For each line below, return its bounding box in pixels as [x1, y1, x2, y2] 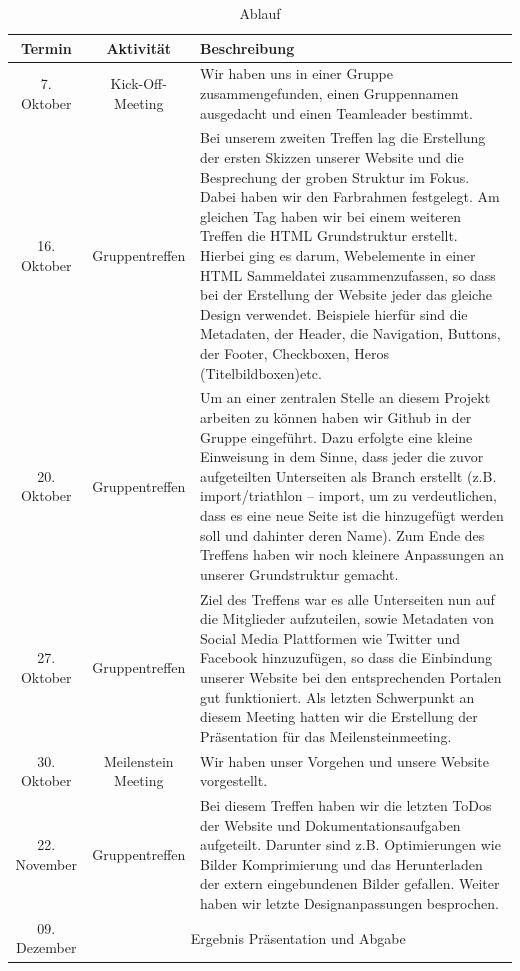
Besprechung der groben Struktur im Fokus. [200, 166, 470, 187]
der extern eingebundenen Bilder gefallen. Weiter [200, 873, 500, 894]
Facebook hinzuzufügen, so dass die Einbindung [200, 647, 492, 668]
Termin [20, 37, 72, 58]
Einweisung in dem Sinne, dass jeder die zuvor [200, 446, 484, 467]
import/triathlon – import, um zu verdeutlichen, [200, 485, 497, 506]
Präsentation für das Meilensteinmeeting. [200, 725, 452, 746]
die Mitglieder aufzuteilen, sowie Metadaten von [200, 608, 495, 629]
